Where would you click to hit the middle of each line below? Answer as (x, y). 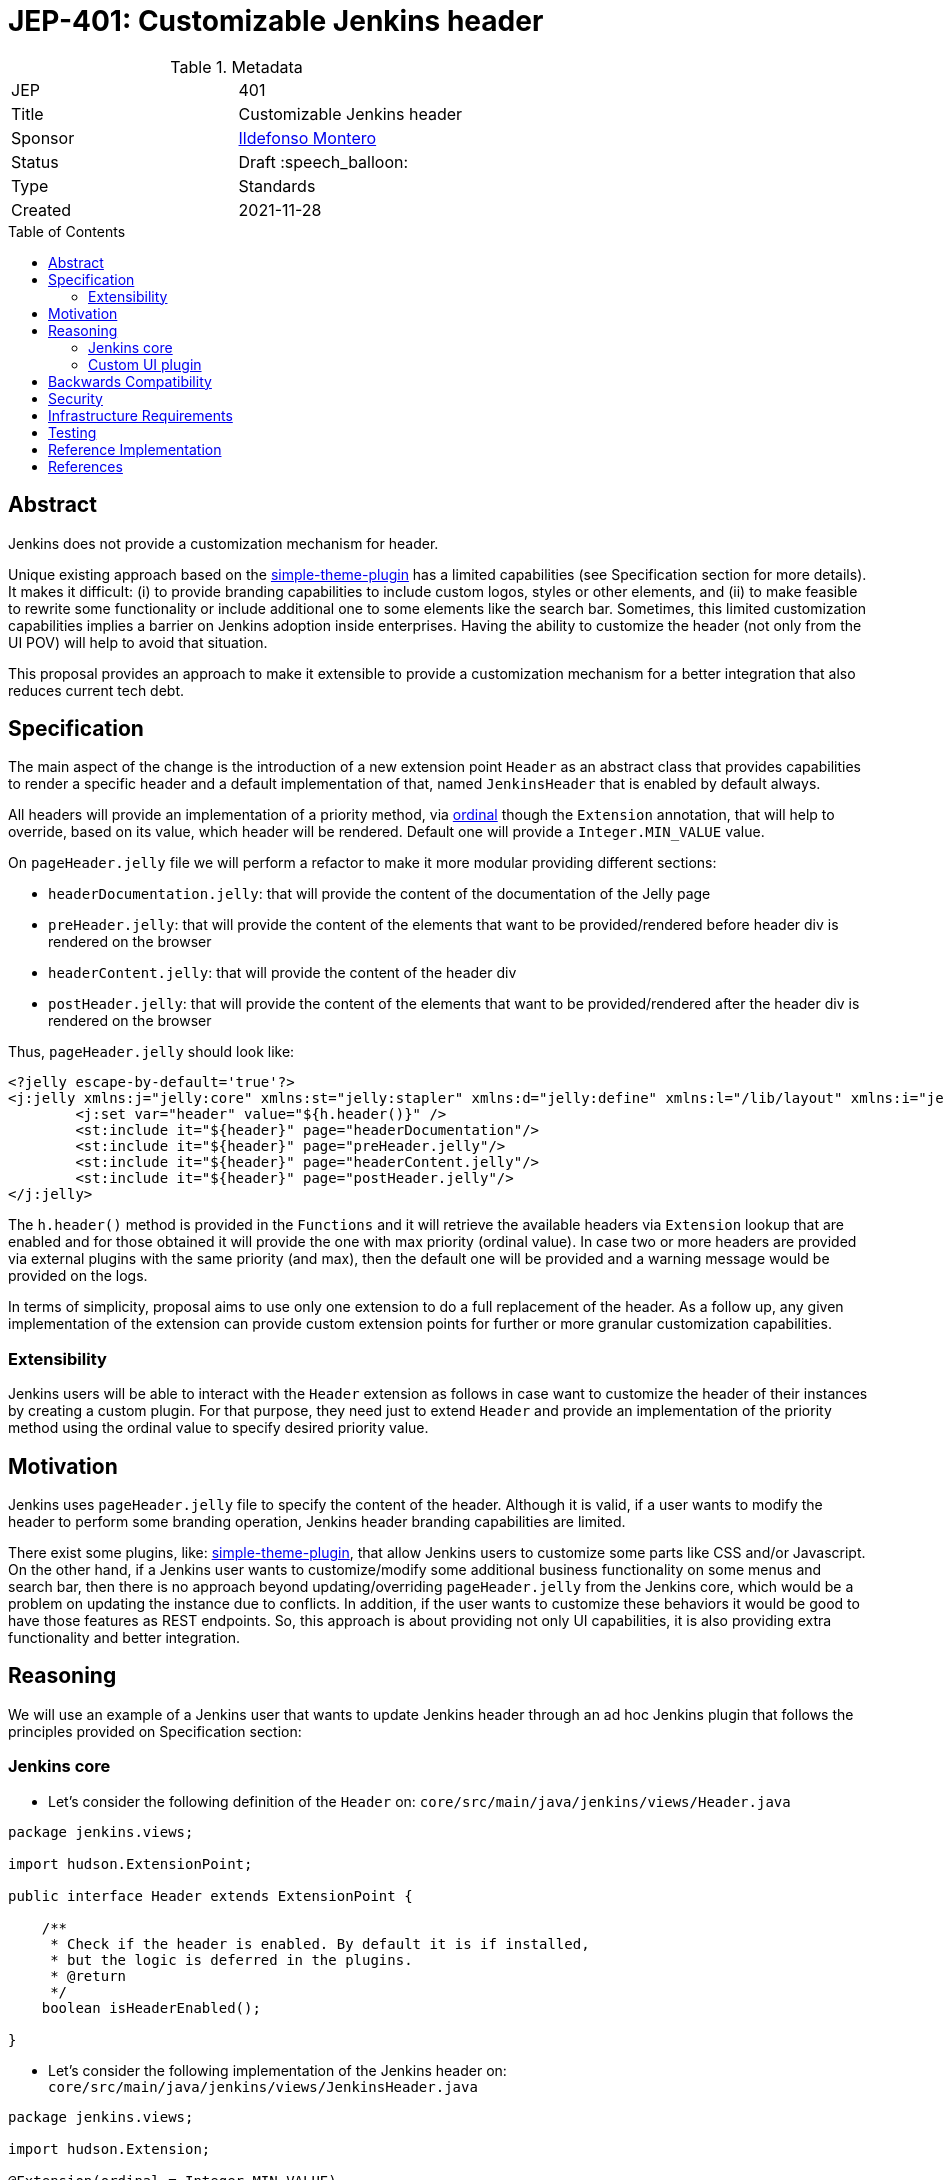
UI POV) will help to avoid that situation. (138, 642)
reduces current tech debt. (96, 690)
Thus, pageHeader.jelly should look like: (151, 1052)
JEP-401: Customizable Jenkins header (276, 21)
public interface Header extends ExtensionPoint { (210, 1895)
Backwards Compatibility (130, 381)
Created (41, 209)
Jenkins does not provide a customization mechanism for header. (223, 543)
